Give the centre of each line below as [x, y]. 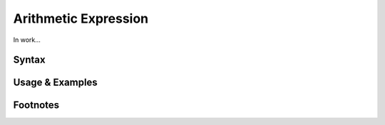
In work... [27, 40]
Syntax [29, 60]
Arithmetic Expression [81, 18]
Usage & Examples [55, 83]
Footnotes [36, 105]
